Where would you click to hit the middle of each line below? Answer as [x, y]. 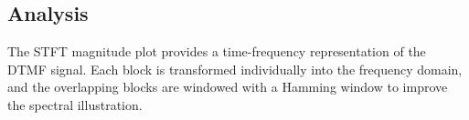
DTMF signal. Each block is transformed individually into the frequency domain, [235, 69]
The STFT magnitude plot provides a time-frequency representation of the [217, 51]
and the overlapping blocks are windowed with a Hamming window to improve [228, 87]
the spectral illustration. [75, 104]
